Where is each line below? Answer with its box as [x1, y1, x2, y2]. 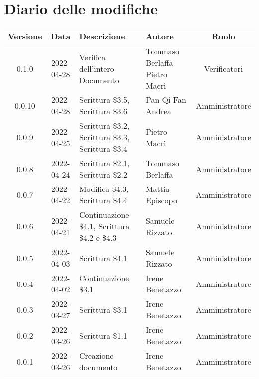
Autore [145, 30, 174, 42]
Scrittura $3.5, [79, 94, 129, 106]
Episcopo [145, 194, 177, 206]
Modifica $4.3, [79, 183, 129, 195]
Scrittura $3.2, [79, 120, 129, 132]
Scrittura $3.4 [79, 143, 128, 155]
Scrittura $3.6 [79, 105, 128, 117]
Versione [8, 30, 42, 42]
